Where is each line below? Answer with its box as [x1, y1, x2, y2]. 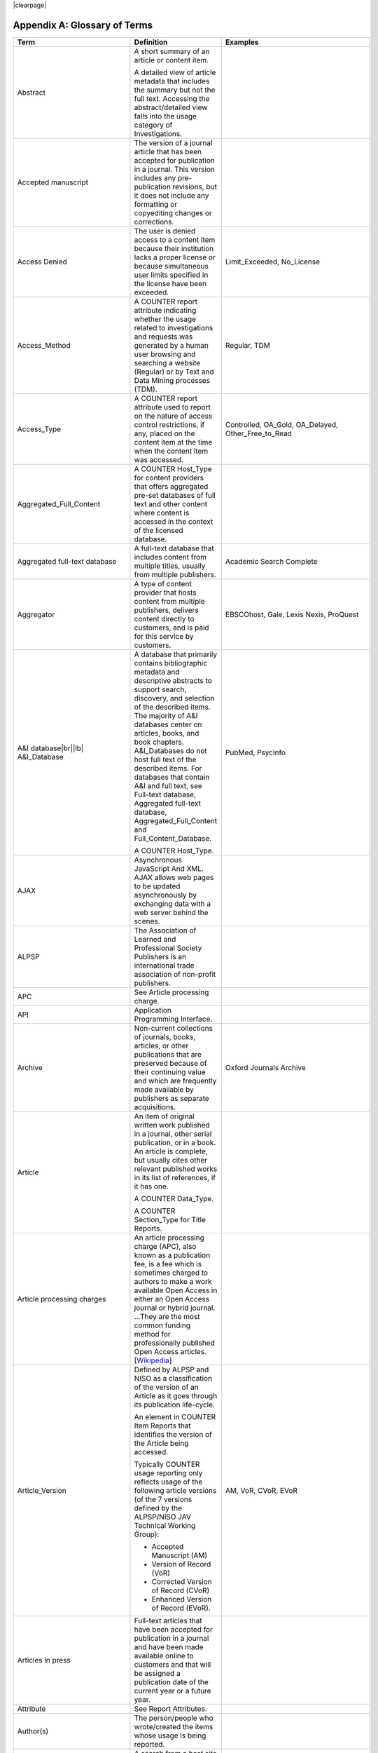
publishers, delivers [134, 605, 199, 615]
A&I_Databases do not [134, 745, 207, 755]
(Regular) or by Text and [134, 367, 214, 377]
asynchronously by [134, 890, 197, 900]
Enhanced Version [151, 1594, 212, 1604]
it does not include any [134, 190, 209, 200]
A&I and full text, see [134, 780, 202, 790]
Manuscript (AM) [151, 1550, 208, 1560]
